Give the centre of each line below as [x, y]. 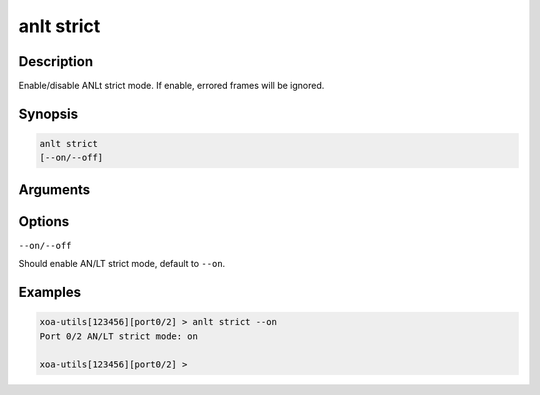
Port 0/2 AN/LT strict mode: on [119, 336]
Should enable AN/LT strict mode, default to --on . [122, 264]
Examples [50, 292]
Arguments [54, 189]
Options [44, 221]
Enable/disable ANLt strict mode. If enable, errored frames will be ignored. [171, 86]
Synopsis [48, 113]
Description [56, 61]
